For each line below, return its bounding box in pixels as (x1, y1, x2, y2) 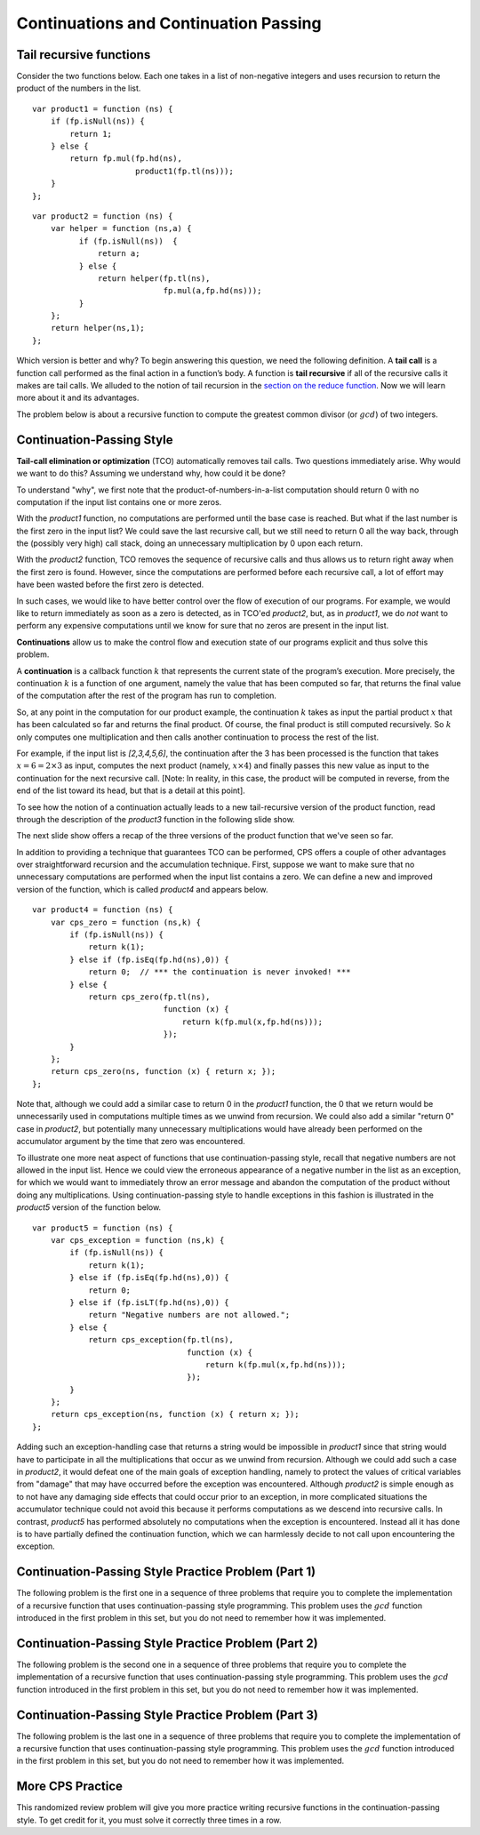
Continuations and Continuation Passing (16, 13, 322, 33)
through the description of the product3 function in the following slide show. (16, 813, 295, 824)
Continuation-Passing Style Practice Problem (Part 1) (16, 1565, 316, 1580)
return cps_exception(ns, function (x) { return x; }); (50, 1409, 300, 1420)
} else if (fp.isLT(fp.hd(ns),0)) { (69, 1297, 230, 1307)
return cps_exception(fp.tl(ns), (88, 1334, 235, 1345)
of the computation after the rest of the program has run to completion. (16, 690, 277, 701)
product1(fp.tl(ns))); (134, 165, 235, 176)
